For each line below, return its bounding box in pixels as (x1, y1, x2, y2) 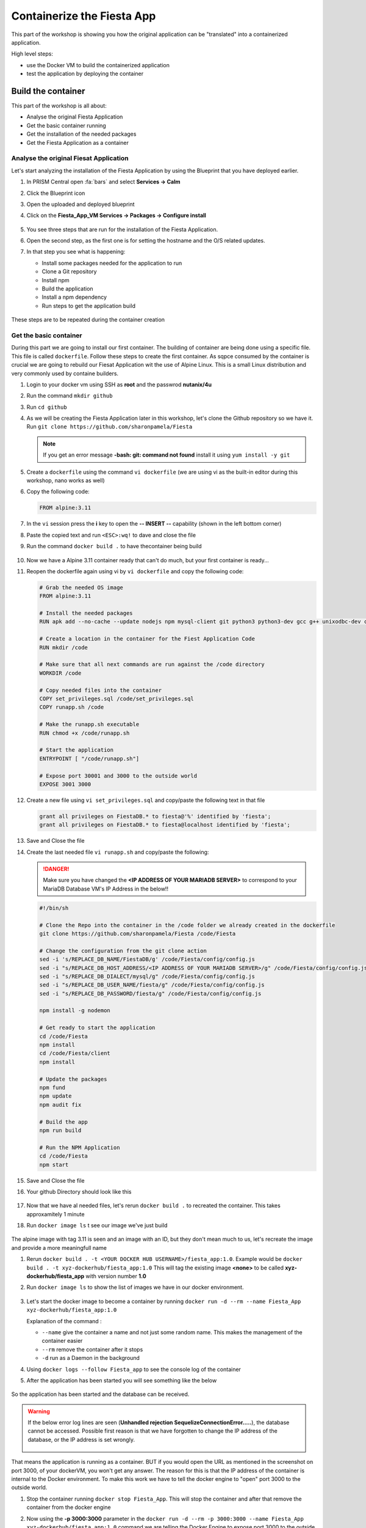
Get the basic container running (26, 122, 106, 129)
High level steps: (11, 50, 53, 57)
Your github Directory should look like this (26, 1188, 132, 1195)
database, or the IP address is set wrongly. (27, 1436, 135, 1443)
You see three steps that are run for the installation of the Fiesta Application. (26, 226, 218, 233)
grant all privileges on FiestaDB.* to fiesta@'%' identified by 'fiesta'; (39, 813, 271, 820)
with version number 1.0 (85, 1273, 146, 1280)
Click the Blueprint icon (26, 189, 85, 197)
